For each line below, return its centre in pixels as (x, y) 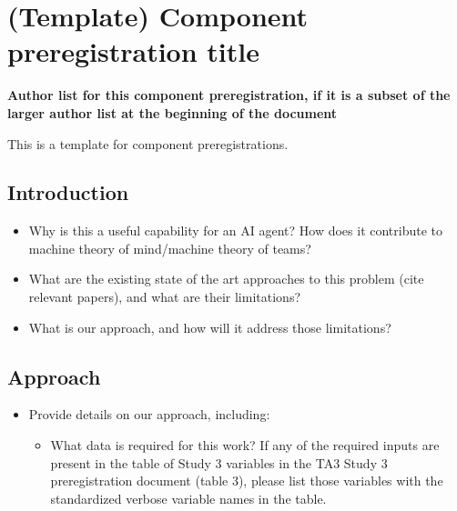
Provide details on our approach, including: (149, 414)
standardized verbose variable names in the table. (188, 498)
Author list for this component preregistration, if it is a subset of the (229, 95)
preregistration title (133, 51)
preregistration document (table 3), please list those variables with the (247, 481)
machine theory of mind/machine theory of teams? (170, 248)
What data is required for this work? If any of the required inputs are (245, 445)
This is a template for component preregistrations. (148, 143)
